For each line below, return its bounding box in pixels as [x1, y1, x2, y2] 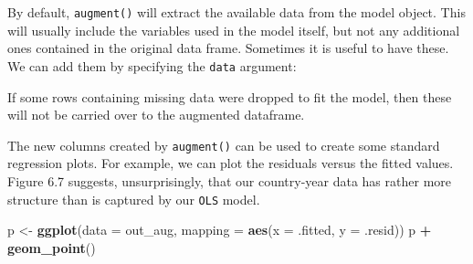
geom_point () [7, 238, 96, 257]
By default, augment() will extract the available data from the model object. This [7, 3, 466, 21]
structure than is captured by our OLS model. [7, 189, 260, 208]
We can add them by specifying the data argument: [7, 56, 297, 75]
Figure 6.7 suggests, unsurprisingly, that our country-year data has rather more [7, 171, 451, 190]
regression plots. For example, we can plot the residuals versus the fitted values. [7, 153, 454, 173]
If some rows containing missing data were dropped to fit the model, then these [7, 87, 452, 106]
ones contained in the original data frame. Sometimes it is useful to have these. [7, 38, 449, 58]
